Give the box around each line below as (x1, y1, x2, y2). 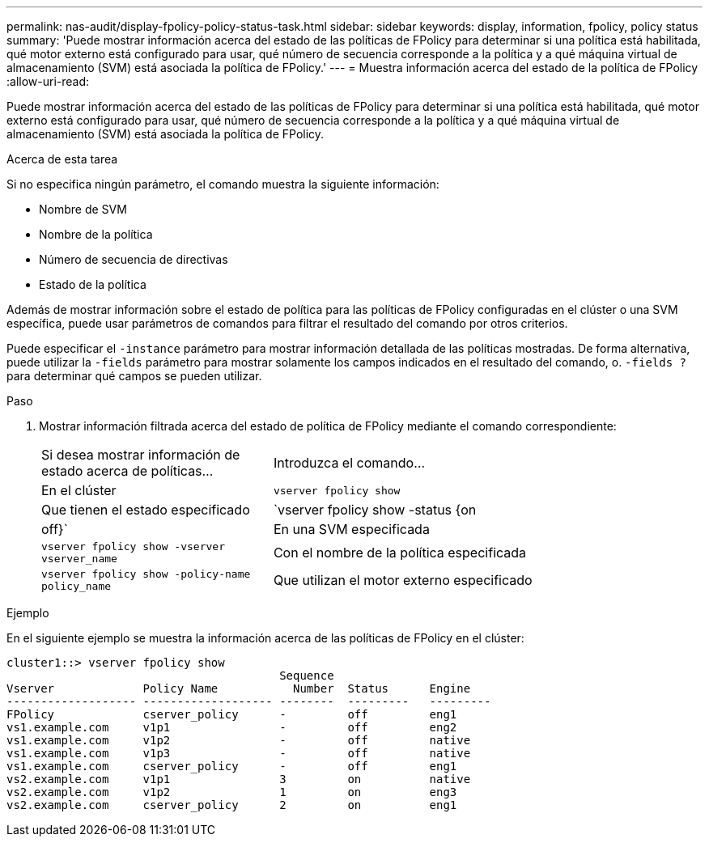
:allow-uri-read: (6, 74, 90, 88)
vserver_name (41, 553, 117, 565)
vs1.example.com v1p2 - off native (6, 734, 471, 747)
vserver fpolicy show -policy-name (41, 568, 251, 580)
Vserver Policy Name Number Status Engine (6, 682, 471, 695)
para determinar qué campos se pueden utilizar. (6, 369, 262, 383)
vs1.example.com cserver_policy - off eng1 (6, 760, 457, 773)
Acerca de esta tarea (6, 152, 118, 166)
